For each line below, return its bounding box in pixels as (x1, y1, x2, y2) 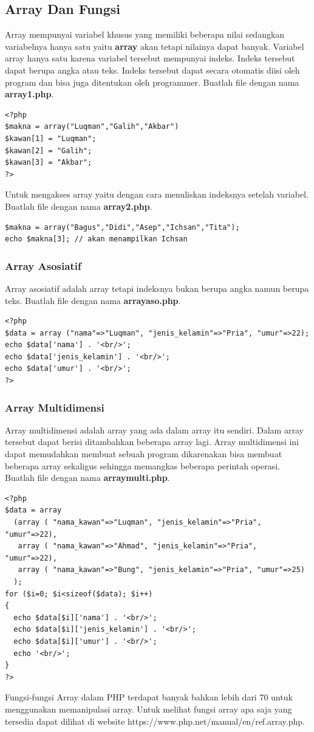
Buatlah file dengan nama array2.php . (5, 199, 152, 212)
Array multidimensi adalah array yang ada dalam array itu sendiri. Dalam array (5, 423, 304, 436)
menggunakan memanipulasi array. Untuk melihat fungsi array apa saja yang (5, 702, 292, 715)
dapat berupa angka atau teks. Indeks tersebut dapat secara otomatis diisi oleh (5, 63, 300, 76)
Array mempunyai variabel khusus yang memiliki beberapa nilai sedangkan (5, 28, 285, 41)
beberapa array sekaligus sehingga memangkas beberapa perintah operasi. (5, 459, 280, 472)
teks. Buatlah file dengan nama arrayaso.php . (5, 294, 181, 306)
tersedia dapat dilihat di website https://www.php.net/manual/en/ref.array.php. (5, 714, 305, 727)
